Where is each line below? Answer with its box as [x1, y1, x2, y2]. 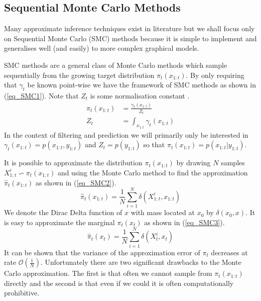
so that [143, 139, 165, 150]
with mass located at [130, 207, 195, 218]
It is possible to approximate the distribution [4, 157, 143, 168]
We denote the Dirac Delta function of [4, 207, 122, 218]
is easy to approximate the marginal [4, 217, 115, 227]
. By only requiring [186, 69, 244, 80]
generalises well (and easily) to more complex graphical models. [4, 43, 199, 53]
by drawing [176, 157, 211, 168]
